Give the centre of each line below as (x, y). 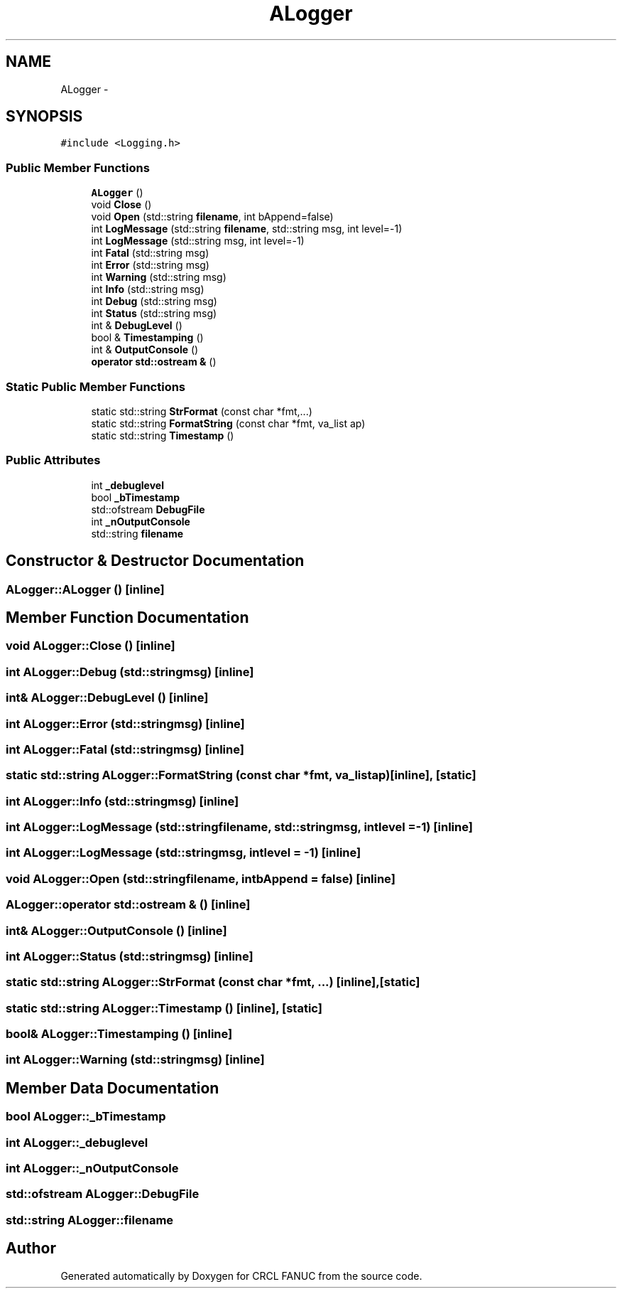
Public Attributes (53, 460)
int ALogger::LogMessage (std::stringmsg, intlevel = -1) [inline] (184, 853)
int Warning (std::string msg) (159, 277)
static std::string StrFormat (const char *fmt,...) (202, 411)
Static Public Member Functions (96, 386)
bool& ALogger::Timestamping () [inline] (119, 1034)
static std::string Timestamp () (163, 435)
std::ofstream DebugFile (148, 509)
